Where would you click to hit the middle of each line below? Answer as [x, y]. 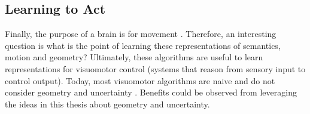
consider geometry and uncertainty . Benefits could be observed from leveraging [151, 92]
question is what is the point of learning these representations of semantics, [143, 45]
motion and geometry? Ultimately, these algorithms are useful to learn [134, 57]
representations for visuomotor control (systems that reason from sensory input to [155, 68]
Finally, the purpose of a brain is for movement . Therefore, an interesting [141, 34]
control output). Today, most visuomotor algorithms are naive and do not [140, 80]
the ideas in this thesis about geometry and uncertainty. [107, 104]
